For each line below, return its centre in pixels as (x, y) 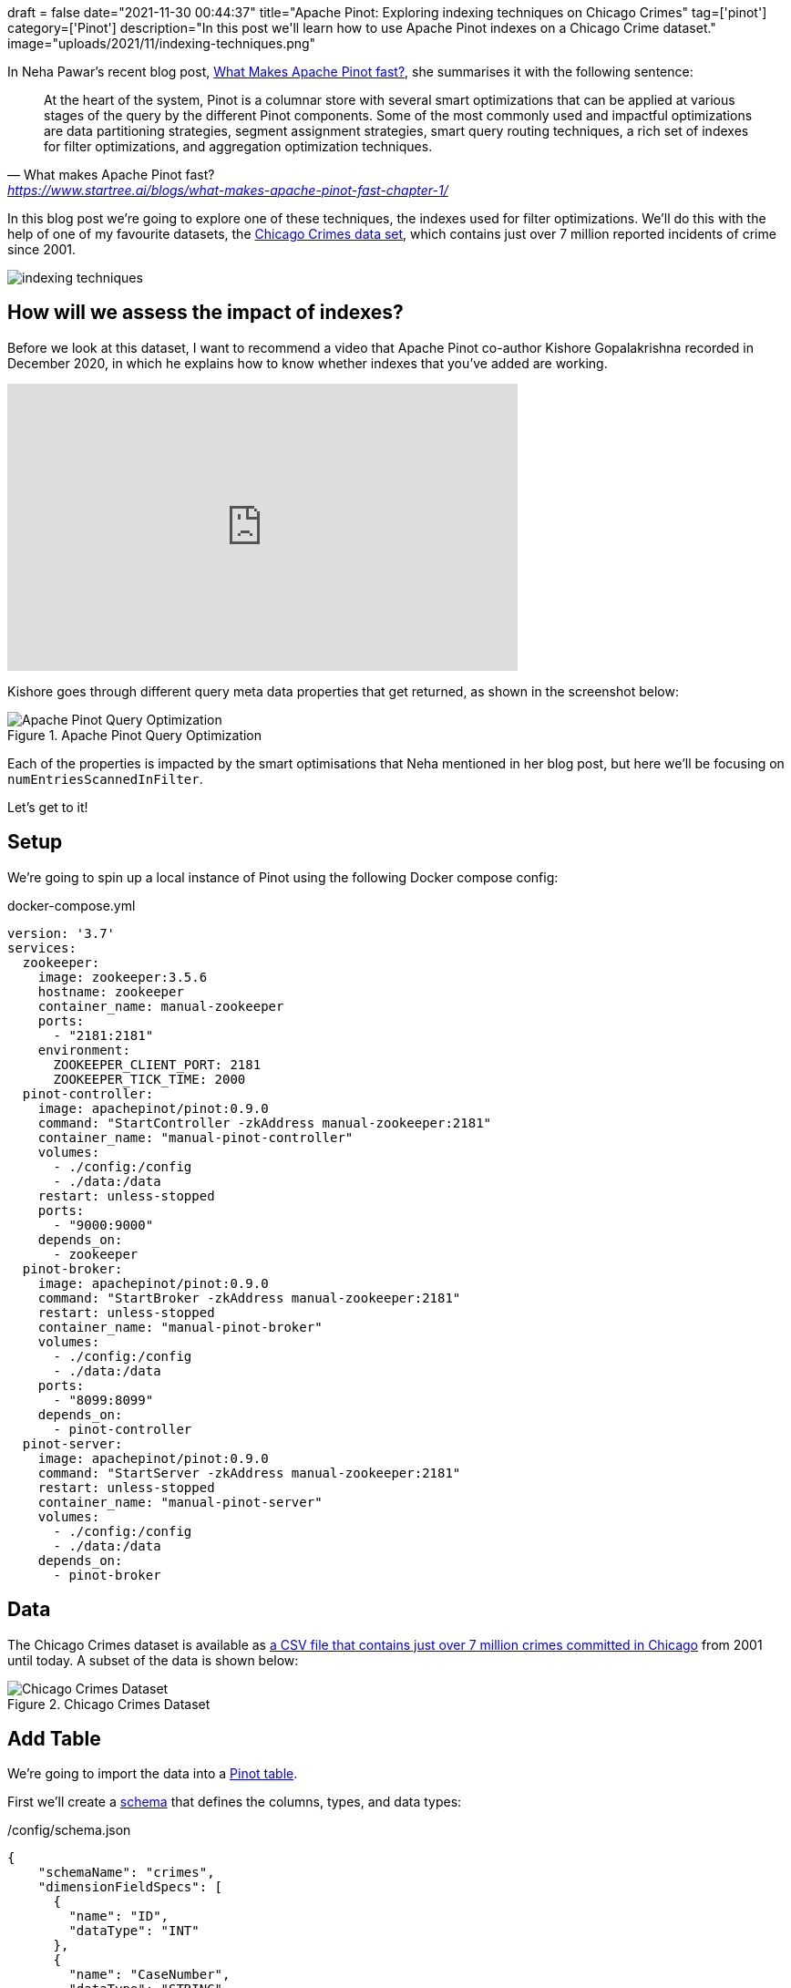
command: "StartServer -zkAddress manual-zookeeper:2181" (249, 1473)
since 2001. (42, 249)
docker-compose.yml (72, 905)
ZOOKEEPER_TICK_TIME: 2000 (149, 1079)
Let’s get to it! (48, 807)
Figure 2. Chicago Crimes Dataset (109, 1704)
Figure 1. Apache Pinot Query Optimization (135, 735)
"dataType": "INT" (134, 1931)
